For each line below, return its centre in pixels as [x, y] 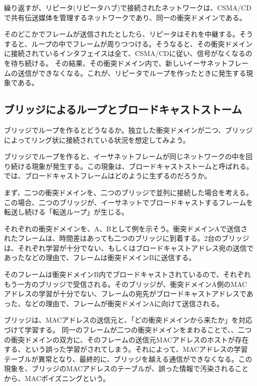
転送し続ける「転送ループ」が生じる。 [66, 212]
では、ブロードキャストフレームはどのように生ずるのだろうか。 [108, 176]
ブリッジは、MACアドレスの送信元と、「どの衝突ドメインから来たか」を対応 [128, 320]
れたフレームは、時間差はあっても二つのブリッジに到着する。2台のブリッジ [127, 238]
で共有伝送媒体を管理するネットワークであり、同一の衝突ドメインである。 [125, 17]
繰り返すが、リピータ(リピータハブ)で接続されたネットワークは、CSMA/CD [128, 7]
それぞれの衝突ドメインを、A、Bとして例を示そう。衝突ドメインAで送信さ [126, 228]
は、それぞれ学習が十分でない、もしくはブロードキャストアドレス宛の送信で [129, 248]
